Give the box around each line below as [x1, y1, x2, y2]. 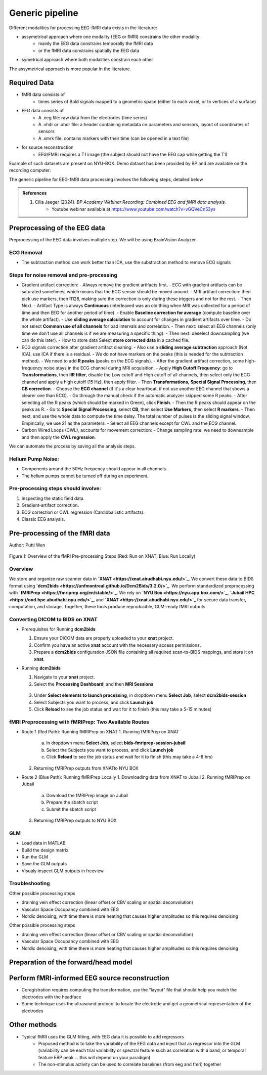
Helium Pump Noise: [9, 455, 59, 462]
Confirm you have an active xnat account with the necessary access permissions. [34, 642, 201, 648]
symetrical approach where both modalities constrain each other [21, 57, 153, 63]
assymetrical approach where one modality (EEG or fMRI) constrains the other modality [21, 34, 200, 40]
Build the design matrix [21, 847, 69, 853]
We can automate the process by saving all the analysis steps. [9, 443, 136, 449]
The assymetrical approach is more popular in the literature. [9, 66, 131, 72]
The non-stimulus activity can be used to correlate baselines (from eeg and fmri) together [38, 1061, 222, 1068]
